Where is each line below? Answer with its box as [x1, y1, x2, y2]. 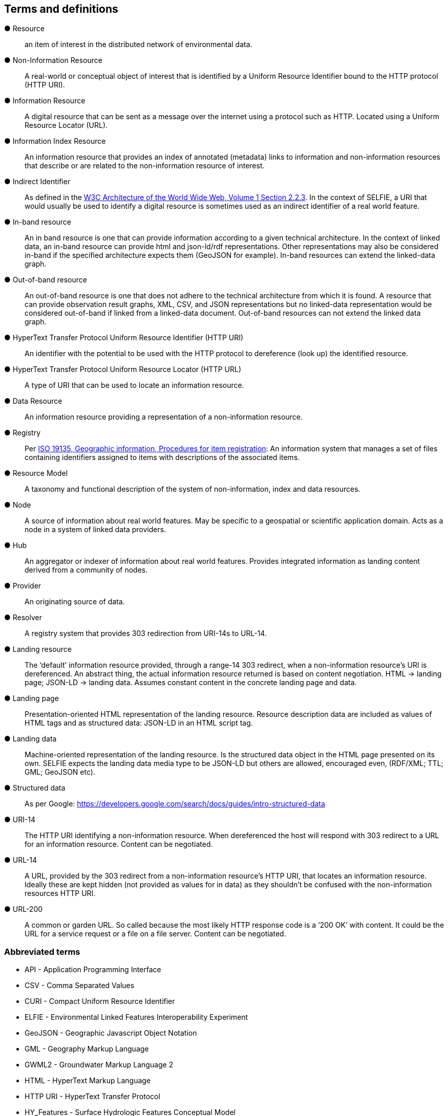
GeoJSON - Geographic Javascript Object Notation [25, 1029, 197, 1038]
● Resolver [4, 613, 42, 622]
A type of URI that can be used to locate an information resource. [25, 381, 244, 390]
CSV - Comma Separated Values [25, 981, 135, 990]
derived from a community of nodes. [25, 565, 148, 575]
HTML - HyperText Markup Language [25, 1076, 151, 1085]
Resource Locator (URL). [25, 121, 108, 130]
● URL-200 [4, 905, 43, 914]
